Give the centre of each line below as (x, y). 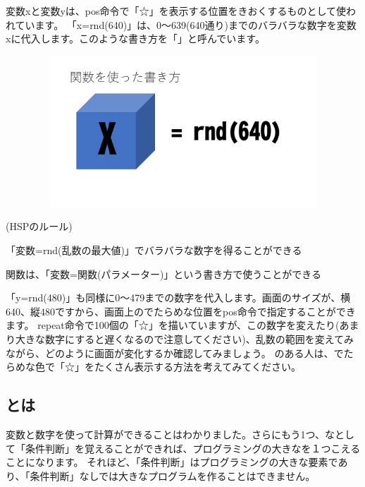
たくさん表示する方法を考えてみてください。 (197, 367)
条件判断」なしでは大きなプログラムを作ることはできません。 (173, 475)
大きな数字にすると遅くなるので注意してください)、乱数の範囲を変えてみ (185, 338)
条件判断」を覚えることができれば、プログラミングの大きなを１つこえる (193, 448)
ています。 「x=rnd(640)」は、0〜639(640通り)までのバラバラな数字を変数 (186, 24)
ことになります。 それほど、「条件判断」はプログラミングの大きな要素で (172, 462)
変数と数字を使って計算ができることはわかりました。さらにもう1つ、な (171, 434)
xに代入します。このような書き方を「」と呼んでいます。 (135, 38)
